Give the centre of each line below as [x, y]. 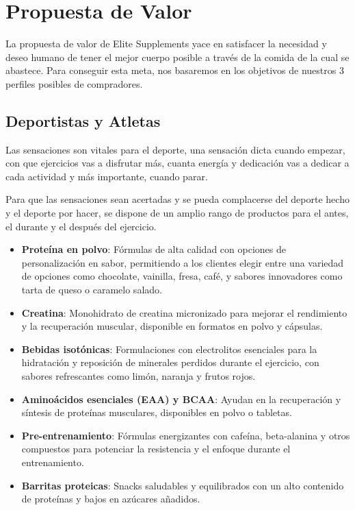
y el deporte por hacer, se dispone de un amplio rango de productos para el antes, [177, 213]
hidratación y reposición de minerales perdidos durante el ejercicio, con [170, 362]
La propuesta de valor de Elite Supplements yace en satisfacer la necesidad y [166, 44]
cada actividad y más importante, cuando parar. [107, 176]
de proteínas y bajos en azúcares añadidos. [111, 499]
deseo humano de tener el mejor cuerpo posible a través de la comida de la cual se [177, 57]
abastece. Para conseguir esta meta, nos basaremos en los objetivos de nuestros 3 [175, 70]
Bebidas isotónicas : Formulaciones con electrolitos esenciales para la [169, 349]
